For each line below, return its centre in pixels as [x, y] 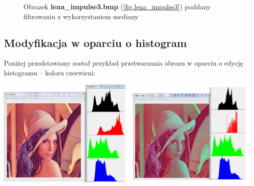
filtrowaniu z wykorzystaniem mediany [81, 16]
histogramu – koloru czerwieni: [50, 72]
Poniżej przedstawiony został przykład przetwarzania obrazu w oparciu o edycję [124, 63]
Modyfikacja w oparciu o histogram [95, 42]
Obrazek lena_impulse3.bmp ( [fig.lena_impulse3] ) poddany [117, 6]
